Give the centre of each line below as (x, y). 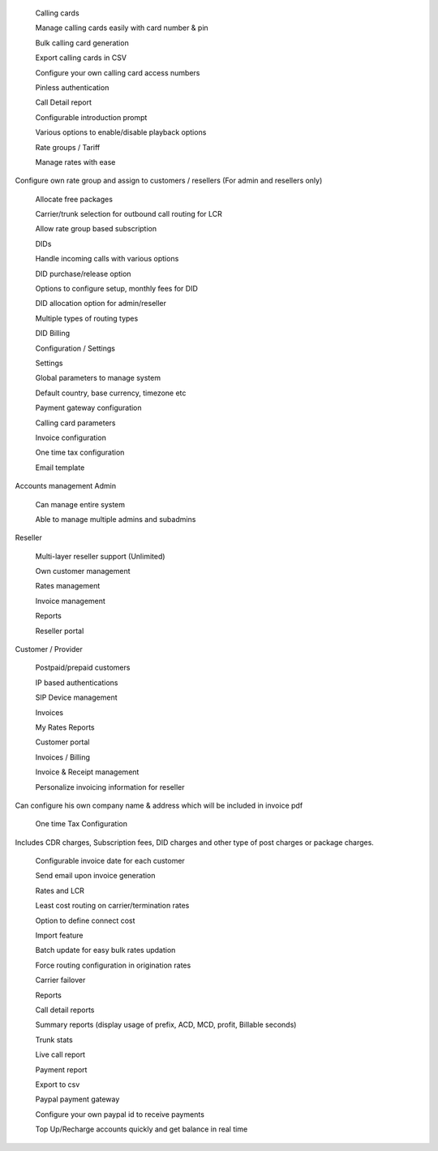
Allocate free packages (74, 199)
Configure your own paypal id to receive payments (120, 1114)
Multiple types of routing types (87, 318)
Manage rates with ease (75, 162)
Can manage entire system (80, 504)
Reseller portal (60, 631)
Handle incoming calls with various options (107, 259)
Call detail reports (65, 1010)
